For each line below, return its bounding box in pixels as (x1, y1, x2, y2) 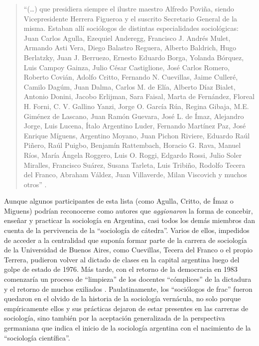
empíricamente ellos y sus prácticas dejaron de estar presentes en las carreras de (4, 303, 249, 313)
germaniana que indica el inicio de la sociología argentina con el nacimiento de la (4, 323, 251, 333)
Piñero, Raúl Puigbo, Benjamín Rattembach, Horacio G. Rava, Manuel (23, 140, 241, 150)
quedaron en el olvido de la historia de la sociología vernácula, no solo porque (4, 293, 241, 304)
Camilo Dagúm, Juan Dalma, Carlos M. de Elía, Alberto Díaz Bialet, (23, 81, 236, 92)
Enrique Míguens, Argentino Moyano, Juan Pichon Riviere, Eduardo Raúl (23, 130, 250, 140)
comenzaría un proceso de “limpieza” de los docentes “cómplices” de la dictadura (4, 274, 252, 284)
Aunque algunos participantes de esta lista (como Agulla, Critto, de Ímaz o (4, 196, 234, 206)
